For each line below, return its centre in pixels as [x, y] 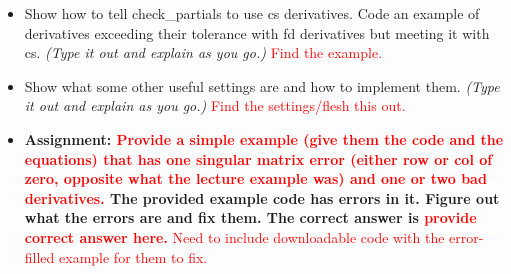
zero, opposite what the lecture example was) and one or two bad [255, 178]
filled [39, 256]
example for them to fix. [133, 256]
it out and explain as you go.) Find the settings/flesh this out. [215, 105]
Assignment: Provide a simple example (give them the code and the [264, 138]
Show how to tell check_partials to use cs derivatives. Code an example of [252, 13]
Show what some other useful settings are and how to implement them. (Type [262, 85]
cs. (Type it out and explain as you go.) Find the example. [203, 52]
